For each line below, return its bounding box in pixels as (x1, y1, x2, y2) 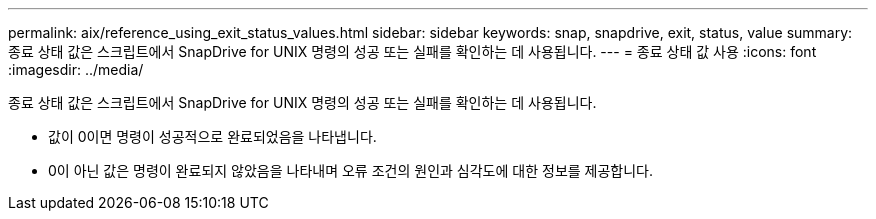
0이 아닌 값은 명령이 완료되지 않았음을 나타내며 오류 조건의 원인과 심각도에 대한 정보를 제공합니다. (48, 162, 654, 179)
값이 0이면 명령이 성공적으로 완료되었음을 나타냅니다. (48, 128, 377, 145)
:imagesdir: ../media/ (8, 61, 144, 78)
